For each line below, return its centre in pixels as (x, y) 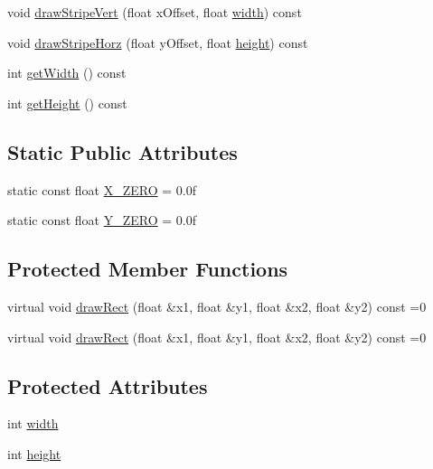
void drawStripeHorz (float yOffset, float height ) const (158, 42)
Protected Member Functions (148, 269)
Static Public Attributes (122, 151)
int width (33, 423)
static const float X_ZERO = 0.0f (102, 189)
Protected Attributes (108, 385)
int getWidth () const (67, 73)
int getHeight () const (67, 103)
